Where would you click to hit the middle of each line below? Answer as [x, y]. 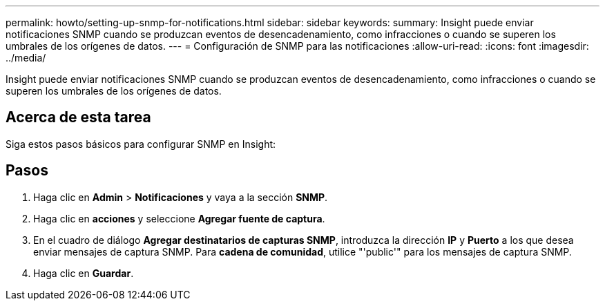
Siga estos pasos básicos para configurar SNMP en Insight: [141, 144]
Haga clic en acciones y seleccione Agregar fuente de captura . [179, 218]
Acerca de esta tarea [78, 117]
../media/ [26, 58]
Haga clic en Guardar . [84, 273]
